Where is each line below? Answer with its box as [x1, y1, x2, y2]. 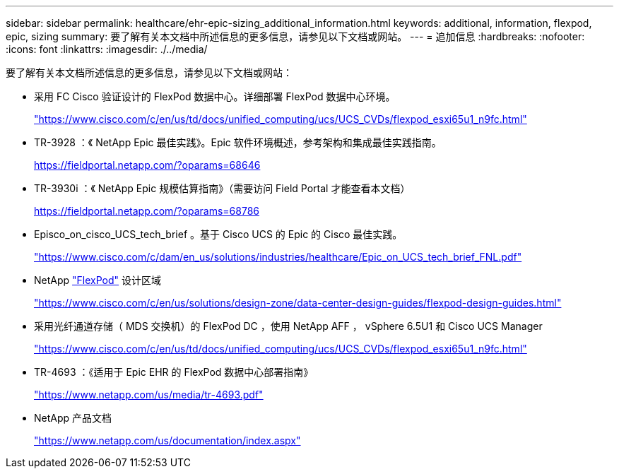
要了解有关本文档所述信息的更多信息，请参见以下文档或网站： [6, 66, 293, 78]
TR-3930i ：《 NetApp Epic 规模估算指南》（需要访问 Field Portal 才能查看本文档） [34, 182, 411, 194]
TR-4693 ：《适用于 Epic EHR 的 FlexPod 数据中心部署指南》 [34, 366, 314, 378]
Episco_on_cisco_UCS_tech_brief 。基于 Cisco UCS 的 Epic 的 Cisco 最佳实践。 [34, 228, 403, 240]
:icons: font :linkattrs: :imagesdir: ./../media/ [6, 43, 208, 55]
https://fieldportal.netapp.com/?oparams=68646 [34, 159, 261, 171]
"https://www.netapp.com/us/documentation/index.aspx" [34, 434, 301, 446]
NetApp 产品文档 [34, 412, 112, 424]
